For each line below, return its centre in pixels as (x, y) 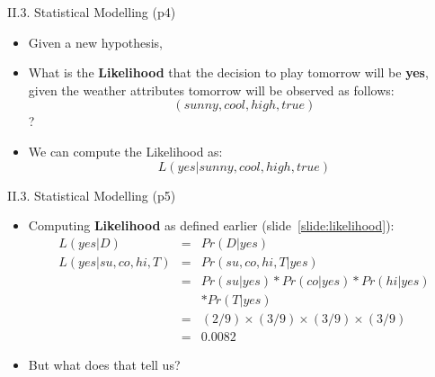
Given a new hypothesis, (95, 42)
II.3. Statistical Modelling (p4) (92, 12)
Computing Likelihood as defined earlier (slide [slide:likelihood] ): (211, 225)
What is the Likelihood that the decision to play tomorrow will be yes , (228, 72)
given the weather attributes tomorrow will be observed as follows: (211, 90)
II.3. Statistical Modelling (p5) (92, 195)
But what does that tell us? (104, 364)
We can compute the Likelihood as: (125, 151)
